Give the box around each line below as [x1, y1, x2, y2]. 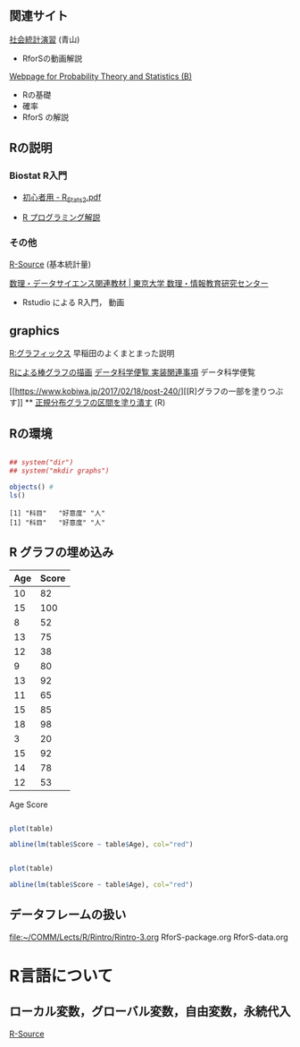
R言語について [9, 966, 113, 986]
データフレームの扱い [9, 907, 127, 923]
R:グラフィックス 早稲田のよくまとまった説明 [9, 348, 175, 359]
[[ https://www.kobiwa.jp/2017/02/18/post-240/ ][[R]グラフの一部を [9, 386, 253, 396]
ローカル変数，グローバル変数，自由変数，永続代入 [9, 1004, 291, 1019]
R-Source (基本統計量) [9, 259, 92, 269]
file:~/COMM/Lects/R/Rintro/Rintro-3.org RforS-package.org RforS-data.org [9, 932, 288, 942]
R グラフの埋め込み [9, 545, 114, 560]
